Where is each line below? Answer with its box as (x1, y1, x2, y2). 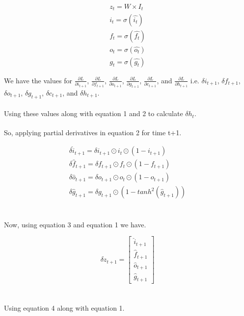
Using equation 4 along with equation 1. (4, 302, 125, 313)
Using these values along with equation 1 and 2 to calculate (4, 108, 183, 119)
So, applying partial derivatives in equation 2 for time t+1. (4, 127, 182, 138)
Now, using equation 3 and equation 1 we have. (4, 219, 146, 229)
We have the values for (4, 75, 72, 85)
